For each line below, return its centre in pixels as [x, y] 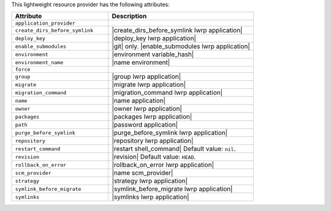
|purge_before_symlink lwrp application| [170, 133]
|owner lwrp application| [147, 109]
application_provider [45, 24]
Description [129, 17]
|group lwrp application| [146, 76]
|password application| [145, 125]
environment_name [39, 62]
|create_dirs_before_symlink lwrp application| [177, 31]
